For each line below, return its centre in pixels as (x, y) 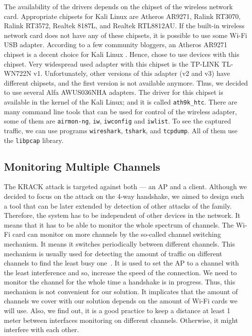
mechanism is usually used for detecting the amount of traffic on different (113, 253)
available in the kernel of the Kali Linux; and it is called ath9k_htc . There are (121, 101)
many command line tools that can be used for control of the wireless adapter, (120, 111)
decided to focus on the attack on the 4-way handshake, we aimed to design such (124, 196)
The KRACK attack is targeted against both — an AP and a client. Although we (126, 186)
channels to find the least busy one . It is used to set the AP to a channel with (122, 263)
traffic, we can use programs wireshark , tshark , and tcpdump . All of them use (121, 130)
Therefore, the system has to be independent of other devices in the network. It (122, 215)
